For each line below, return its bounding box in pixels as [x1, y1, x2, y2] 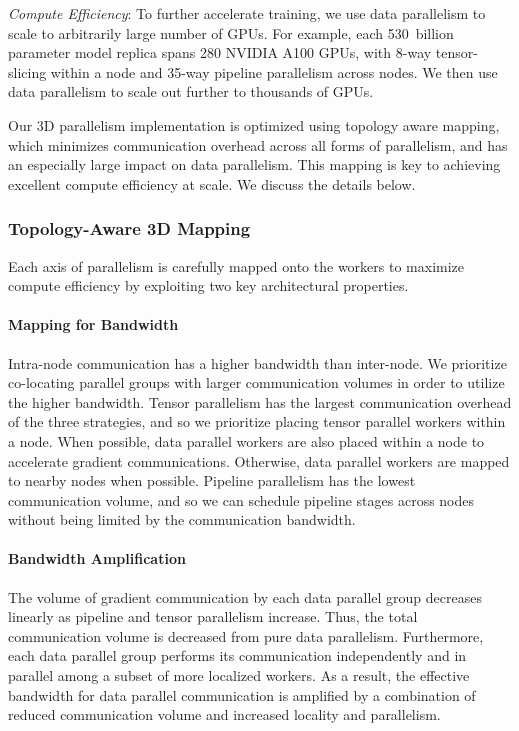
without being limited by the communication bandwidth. [8, 509, 356, 530]
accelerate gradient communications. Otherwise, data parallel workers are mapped [8, 450, 510, 471]
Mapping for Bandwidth [8, 314, 179, 335]
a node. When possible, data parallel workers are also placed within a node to [8, 430, 485, 451]
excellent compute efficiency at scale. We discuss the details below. [8, 173, 416, 194]
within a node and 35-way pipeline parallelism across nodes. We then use [50, 61, 498, 82]
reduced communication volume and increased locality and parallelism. [8, 704, 441, 725]
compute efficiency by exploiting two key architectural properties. [8, 275, 409, 296]
